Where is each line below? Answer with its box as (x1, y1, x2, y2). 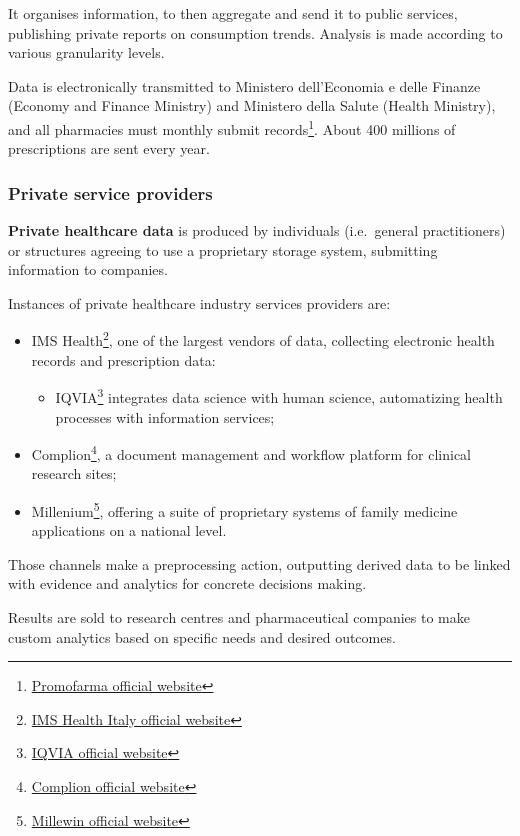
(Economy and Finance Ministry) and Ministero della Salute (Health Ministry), (8, 95, 496, 116)
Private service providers (8, 180, 213, 205)
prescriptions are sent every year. (8, 138, 210, 159)
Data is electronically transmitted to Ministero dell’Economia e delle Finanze (8, 75, 481, 96)
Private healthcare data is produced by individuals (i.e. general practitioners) (8, 220, 506, 241)
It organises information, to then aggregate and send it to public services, (8, 3, 458, 23)
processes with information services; (55, 406, 275, 427)
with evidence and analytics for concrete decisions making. (8, 573, 367, 594)
